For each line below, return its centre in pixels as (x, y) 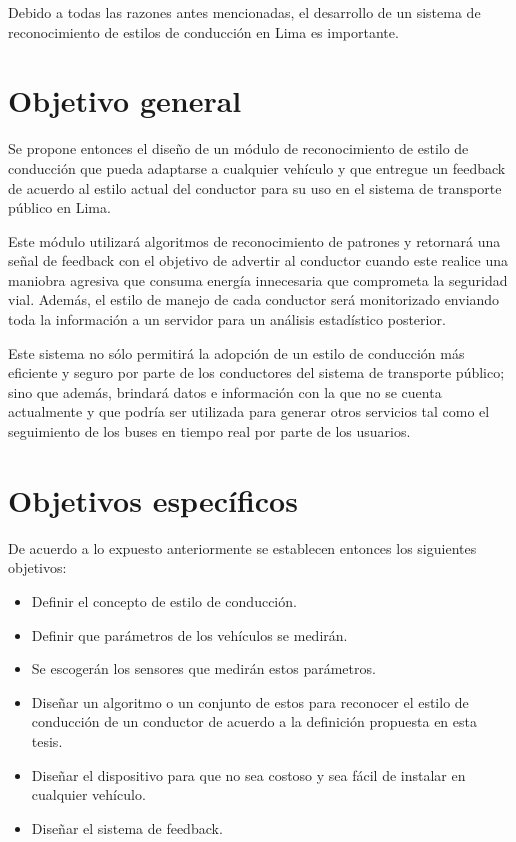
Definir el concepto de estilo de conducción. (164, 600)
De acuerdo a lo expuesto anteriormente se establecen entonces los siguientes (242, 547)
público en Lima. (59, 207)
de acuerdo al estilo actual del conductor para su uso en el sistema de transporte (255, 187)
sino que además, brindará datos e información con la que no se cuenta (225, 391)
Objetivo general (125, 100)
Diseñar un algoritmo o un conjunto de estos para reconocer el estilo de (250, 701)
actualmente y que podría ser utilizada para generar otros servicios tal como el (249, 411)
